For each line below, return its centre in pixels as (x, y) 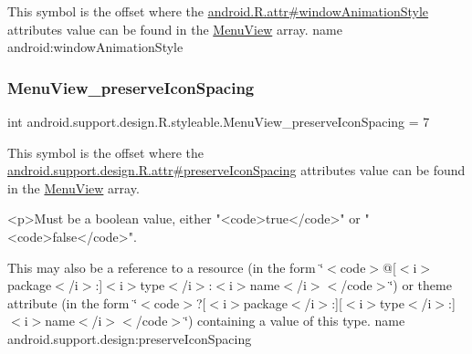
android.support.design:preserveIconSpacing (130, 338)
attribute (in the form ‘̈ (73, 302)
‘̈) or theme (420, 285)
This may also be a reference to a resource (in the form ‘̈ (166, 267)
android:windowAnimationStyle (95, 47)
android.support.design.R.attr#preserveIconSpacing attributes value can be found (236, 170)
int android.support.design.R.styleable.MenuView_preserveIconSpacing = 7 (219, 121)
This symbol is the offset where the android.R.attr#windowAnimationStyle (218, 11)
